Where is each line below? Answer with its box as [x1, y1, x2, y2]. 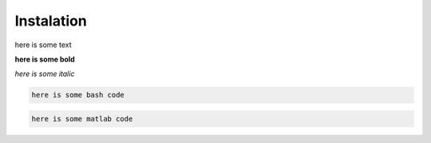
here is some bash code [31, 90, 125, 100]
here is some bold [14, 54, 75, 64]
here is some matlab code [31, 114, 133, 123]
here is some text [14, 40, 72, 50]
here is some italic [14, 69, 75, 79]
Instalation [14, 12, 87, 30]
